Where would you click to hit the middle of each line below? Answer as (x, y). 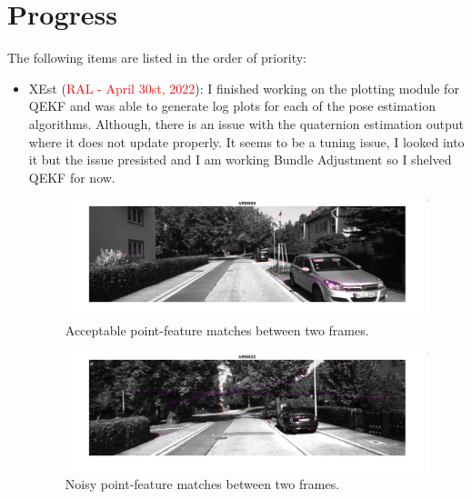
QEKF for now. (72, 177)
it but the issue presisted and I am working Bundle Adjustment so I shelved (240, 160)
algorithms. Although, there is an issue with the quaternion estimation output (246, 123)
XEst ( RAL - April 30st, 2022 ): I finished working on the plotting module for (244, 88)
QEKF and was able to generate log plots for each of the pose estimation (232, 106)
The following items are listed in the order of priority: (157, 58)
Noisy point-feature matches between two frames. (202, 484)
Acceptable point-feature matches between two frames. (217, 330)
